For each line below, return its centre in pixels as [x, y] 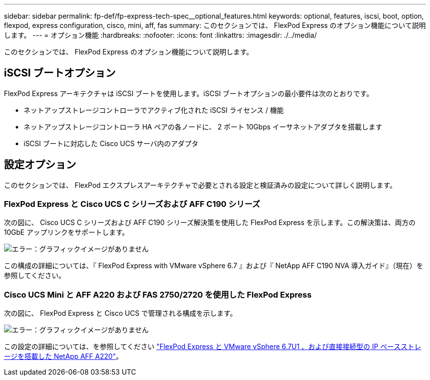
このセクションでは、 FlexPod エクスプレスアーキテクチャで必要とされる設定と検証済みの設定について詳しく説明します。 [200, 185]
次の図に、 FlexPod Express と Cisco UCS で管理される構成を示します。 [121, 313]
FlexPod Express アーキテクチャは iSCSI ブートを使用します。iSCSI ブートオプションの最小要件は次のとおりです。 [189, 93]
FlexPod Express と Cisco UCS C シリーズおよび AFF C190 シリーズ [132, 204]
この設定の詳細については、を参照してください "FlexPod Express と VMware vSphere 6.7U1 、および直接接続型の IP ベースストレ [213, 347]
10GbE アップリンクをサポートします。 [67, 232]
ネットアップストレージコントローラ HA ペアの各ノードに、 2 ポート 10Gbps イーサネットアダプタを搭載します [203, 127]
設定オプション [40, 165]
